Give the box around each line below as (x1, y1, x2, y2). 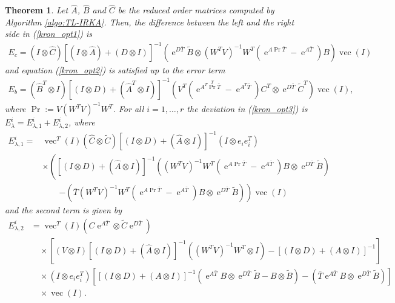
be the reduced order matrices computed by (118, 4, 274, 16)
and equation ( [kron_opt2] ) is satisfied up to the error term (5, 63, 225, 76)
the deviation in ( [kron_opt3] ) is (187, 102, 308, 115)
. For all (113, 102, 144, 115)
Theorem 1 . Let (5, 4, 68, 16)
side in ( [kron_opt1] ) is (5, 27, 93, 40)
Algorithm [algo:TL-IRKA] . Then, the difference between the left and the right (5, 15, 294, 28)
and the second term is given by (5, 204, 122, 216)
